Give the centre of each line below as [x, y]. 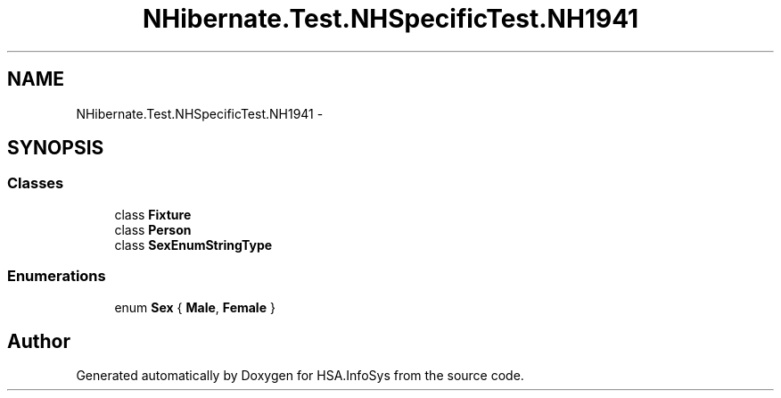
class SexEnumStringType [193, 245]
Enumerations [57, 276]
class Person [153, 229]
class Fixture [153, 214]
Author [39, 341]
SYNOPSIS [56, 148]
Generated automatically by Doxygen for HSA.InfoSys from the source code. [300, 376]
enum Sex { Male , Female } [195, 307]
